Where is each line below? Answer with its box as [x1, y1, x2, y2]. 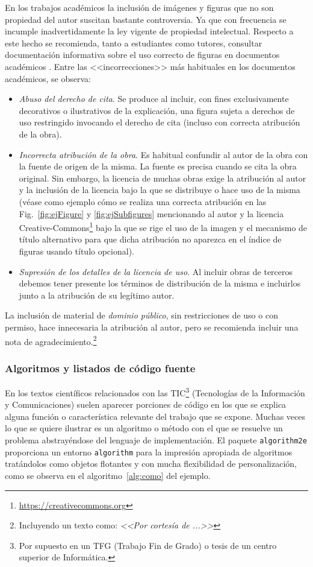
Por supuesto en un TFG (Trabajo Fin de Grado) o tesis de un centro [19, 539, 277, 551]
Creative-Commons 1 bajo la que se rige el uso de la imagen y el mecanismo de [19, 220, 308, 233]
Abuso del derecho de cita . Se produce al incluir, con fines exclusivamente [19, 92, 289, 105]
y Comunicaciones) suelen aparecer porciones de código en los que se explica [5, 398, 287, 411]
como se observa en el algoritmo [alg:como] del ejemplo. [5, 469, 211, 481]
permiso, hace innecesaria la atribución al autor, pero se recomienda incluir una [5, 320, 299, 333]
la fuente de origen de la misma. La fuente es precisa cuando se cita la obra [19, 160, 297, 173]
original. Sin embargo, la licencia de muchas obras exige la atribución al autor [19, 171, 306, 184]
